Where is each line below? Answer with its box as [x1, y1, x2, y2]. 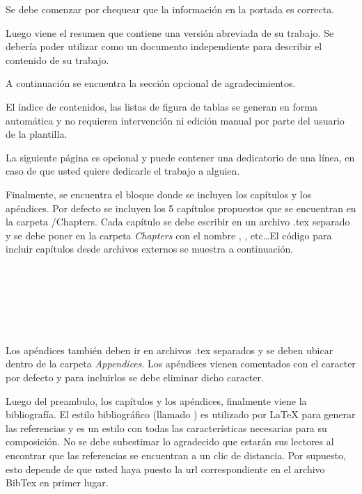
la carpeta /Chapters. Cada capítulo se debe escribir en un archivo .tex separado [6, 214, 350, 229]
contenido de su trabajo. [6, 52, 109, 67]
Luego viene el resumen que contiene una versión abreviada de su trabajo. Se [6, 25, 334, 40]
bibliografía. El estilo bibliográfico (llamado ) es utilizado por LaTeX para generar [6, 407, 356, 422]
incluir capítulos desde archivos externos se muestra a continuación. [6, 241, 294, 256]
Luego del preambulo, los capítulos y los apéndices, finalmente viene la [6, 393, 307, 408]
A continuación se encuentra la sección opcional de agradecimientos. [6, 76, 296, 90]
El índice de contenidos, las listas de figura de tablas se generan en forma [6, 99, 317, 113]
